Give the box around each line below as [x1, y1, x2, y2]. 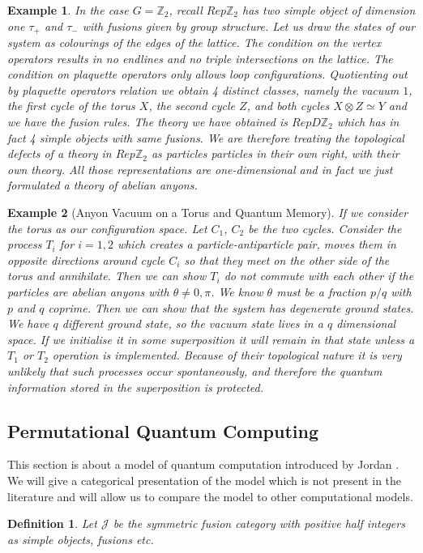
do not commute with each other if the [224, 267, 414, 284]
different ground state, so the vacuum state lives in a [62, 315, 323, 332]
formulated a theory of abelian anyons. [7, 177, 198, 194]
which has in [336, 113, 399, 130]
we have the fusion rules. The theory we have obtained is [7, 113, 288, 130]
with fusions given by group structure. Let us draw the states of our [82, 17, 416, 34]
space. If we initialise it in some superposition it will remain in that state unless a [7, 330, 415, 347]
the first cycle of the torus [7, 97, 135, 114]
